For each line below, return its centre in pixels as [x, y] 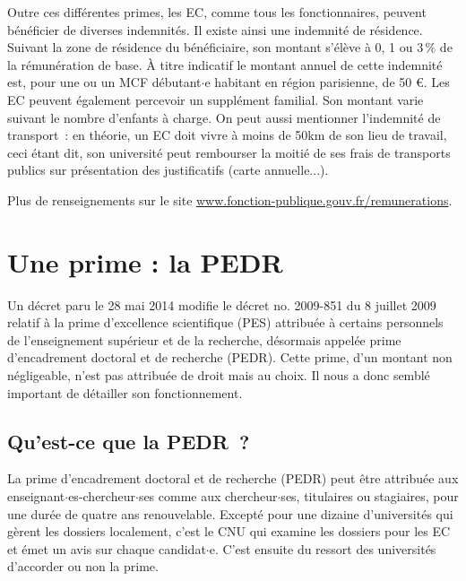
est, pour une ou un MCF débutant [104, 82]
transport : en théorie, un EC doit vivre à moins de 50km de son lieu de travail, [227, 135]
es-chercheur [102, 496]
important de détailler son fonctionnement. [125, 392]
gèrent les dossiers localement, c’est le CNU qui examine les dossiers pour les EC [229, 531]
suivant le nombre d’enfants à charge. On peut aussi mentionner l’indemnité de [224, 117]
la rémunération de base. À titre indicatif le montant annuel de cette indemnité [225, 64]
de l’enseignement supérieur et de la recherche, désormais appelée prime [204, 339]
